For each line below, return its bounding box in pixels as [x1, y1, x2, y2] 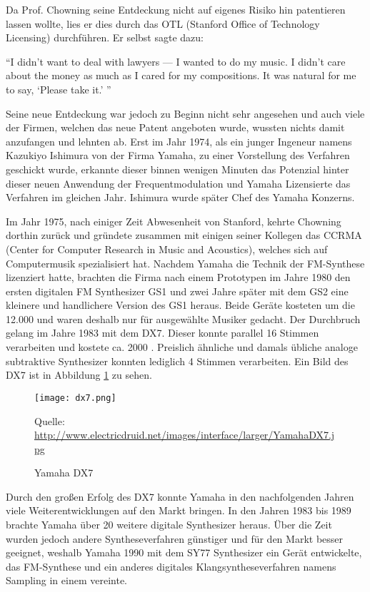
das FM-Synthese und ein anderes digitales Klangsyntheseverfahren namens [6, 558, 336, 573]
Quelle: [34, 413, 65, 428]
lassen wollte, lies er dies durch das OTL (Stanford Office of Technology [6, 16, 320, 31]
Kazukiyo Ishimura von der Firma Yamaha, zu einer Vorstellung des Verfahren [6, 148, 350, 163]
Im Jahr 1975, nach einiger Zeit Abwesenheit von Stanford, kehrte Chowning [6, 213, 341, 228]
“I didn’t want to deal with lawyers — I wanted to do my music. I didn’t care [6, 53, 346, 68]
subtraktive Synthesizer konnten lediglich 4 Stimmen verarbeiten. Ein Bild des [6, 353, 349, 368]
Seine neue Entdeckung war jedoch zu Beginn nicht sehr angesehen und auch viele [6, 106, 365, 121]
